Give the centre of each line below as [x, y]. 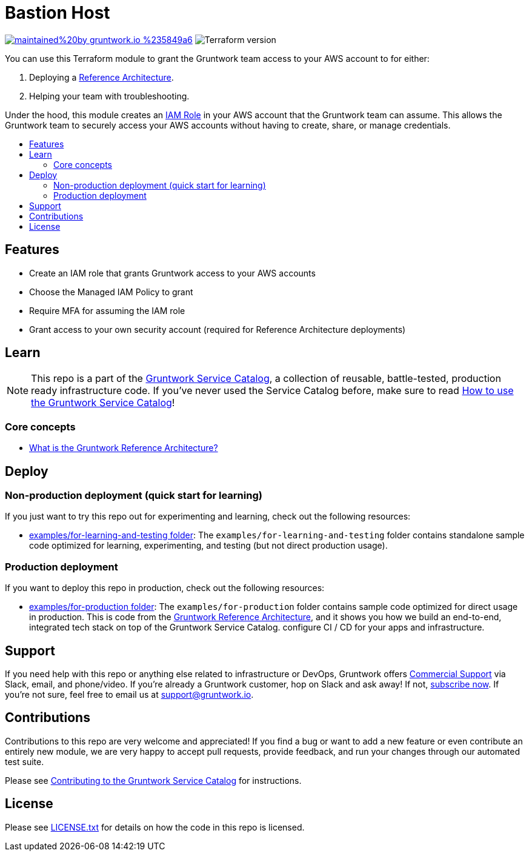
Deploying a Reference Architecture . [101, 77]
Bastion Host [58, 13]
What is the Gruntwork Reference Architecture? [124, 448]
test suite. [25, 761]
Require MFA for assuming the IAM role [107, 310]
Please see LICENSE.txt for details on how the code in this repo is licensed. [155, 827]
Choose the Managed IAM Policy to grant [111, 292]
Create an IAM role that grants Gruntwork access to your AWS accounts [172, 273]
